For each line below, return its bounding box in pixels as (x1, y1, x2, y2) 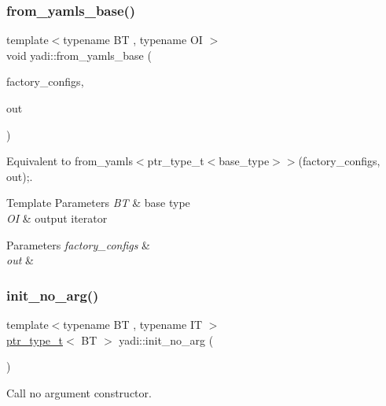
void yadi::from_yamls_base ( (6, 46, 152, 63)
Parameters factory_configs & (6, 236, 151, 253)
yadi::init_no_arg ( (119, 331, 214, 348)
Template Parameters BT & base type (6, 194, 190, 211)
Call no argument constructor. (6, 384, 152, 400)
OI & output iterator (6, 209, 108, 226)
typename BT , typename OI (63, 31, 203, 48)
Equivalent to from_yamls (6, 153, 133, 169)
